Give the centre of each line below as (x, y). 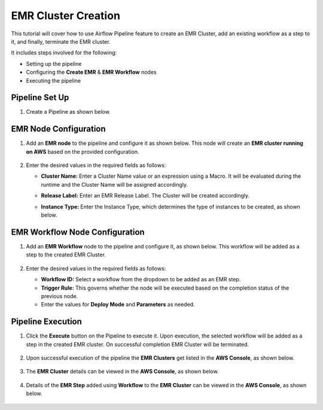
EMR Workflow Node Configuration (78, 232)
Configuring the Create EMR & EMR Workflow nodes (91, 72)
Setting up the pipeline (54, 63)
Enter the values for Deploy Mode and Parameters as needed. (118, 305)
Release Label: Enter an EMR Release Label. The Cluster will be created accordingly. (145, 196)
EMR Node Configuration (58, 129)
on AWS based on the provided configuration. (83, 151)
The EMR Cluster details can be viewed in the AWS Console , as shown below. (122, 372)
